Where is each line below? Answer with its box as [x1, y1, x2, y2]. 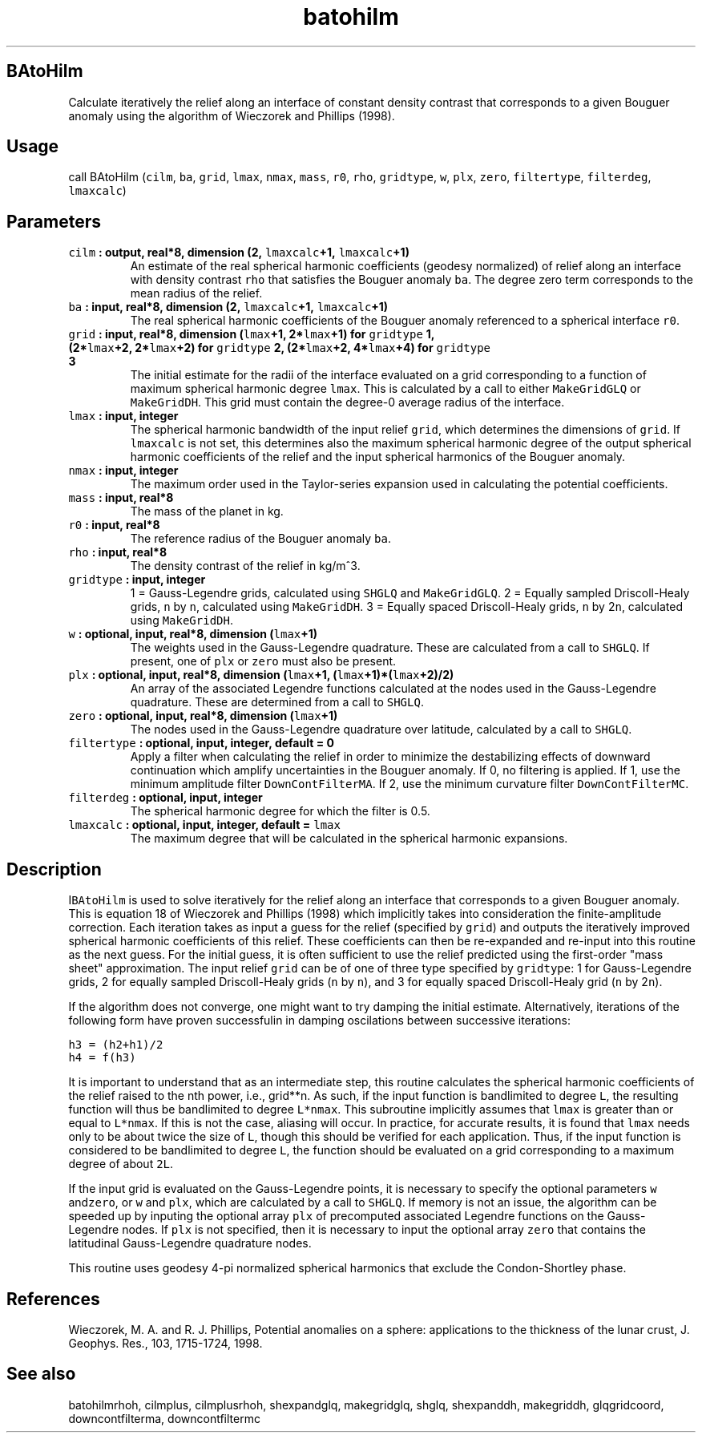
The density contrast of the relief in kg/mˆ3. [130, 559, 361, 573]
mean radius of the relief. [130, 286, 263, 301]
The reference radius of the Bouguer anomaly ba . [130, 532, 391, 546]
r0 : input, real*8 [68, 518, 160, 532]
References [6, 1288, 100, 1309]
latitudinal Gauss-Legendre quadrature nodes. [68, 1236, 312, 1251]
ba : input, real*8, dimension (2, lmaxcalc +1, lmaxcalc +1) [68, 300, 389, 314]
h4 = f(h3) [68, 1051, 136, 1065]
